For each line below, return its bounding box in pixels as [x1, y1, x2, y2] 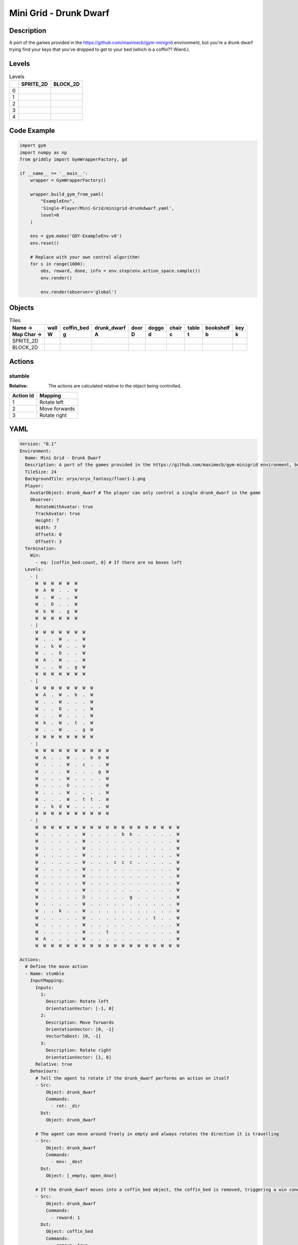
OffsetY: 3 [35, 538, 62, 544]
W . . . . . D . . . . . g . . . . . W [35, 894, 180, 900]
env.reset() [30, 240, 60, 246]
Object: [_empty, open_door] [45, 1173, 117, 1179]
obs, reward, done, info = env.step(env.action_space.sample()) [40, 268, 201, 274]
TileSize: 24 [25, 469, 57, 475]
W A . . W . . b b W [35, 754, 109, 760]
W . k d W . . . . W [35, 803, 109, 809]
